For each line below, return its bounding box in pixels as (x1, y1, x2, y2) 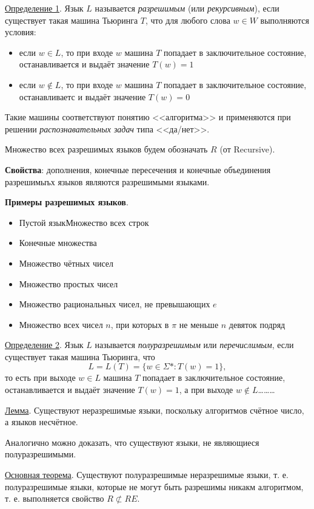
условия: (5, 26, 36, 38)
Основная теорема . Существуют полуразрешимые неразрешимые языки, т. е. (5, 468, 289, 481)
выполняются (260, 13, 309, 26)
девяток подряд (229, 318, 286, 330)
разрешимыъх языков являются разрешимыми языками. (5, 175, 210, 188)
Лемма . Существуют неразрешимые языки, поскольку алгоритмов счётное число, (5, 403, 304, 416)
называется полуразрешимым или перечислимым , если (95, 338, 294, 351)
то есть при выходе (5, 371, 76, 384)
